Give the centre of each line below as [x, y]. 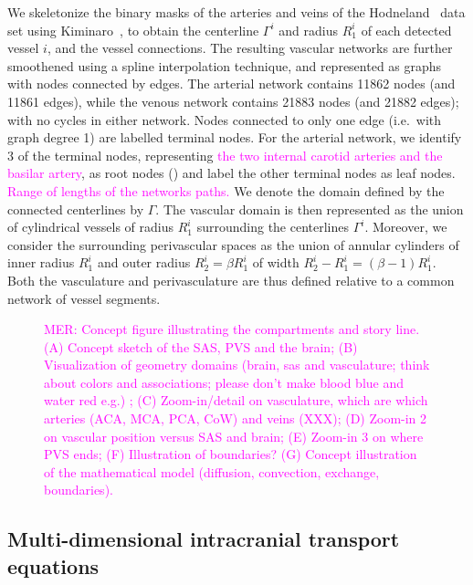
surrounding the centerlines [273, 227]
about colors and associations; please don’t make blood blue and [224, 382]
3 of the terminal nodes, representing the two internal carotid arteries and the [225, 155]
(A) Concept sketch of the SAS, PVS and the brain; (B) [201, 346]
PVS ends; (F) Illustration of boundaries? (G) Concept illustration [231, 454]
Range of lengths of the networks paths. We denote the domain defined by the [226, 190]
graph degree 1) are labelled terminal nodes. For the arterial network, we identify [235, 137]
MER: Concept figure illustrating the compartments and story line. [232, 329]
